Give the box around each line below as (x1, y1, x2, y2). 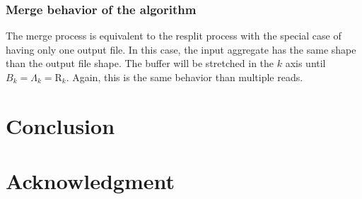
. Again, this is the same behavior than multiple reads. (66, 70, 303, 84)
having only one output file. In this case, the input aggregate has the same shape (6, 42, 356, 56)
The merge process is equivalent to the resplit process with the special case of (6, 28, 341, 43)
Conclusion (6, 111, 115, 140)
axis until (285, 56, 326, 71)
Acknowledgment (6, 167, 175, 195)
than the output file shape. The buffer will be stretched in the (6, 56, 274, 71)
